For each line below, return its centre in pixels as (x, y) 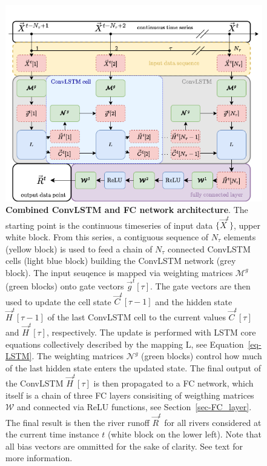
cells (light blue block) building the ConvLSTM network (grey (121, 261)
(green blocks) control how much (202, 356)
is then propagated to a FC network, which (173, 383)
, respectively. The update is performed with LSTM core (151, 332)
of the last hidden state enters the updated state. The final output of (133, 367)
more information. (39, 458)
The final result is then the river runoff (77, 422)
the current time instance (52, 434)
